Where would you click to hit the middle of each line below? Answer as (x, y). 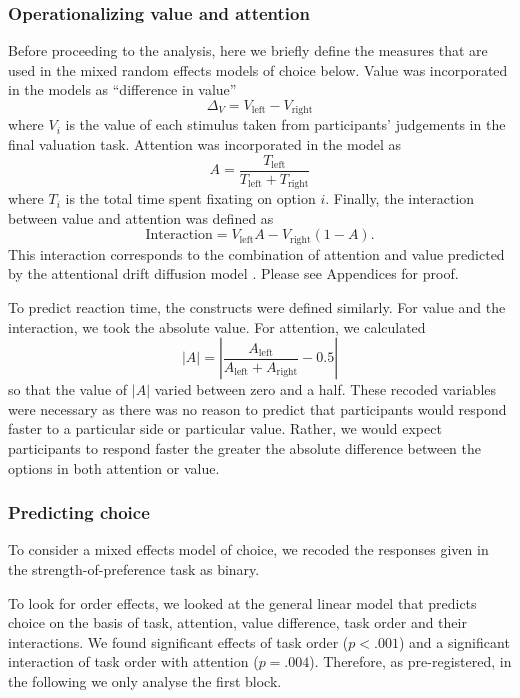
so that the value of (68, 389)
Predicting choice (79, 512)
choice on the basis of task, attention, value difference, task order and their (237, 622)
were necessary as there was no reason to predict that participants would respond (257, 408)
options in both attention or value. (114, 467)
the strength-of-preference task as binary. (134, 568)
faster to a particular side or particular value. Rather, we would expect (225, 428)
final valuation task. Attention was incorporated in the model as (205, 144)
